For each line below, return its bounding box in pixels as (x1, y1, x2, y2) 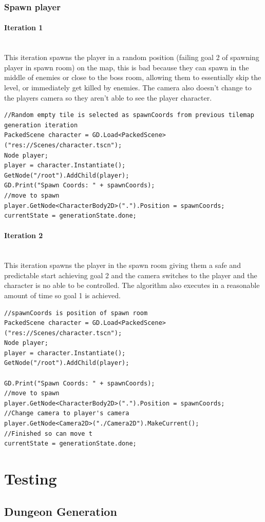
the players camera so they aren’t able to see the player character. (4, 92, 212, 103)
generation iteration (4, 121, 78, 129)
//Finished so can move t (4, 430, 92, 437)
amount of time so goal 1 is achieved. (4, 289, 121, 300)
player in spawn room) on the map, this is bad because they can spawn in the (4, 62, 249, 72)
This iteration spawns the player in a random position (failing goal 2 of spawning (4, 52, 259, 63)
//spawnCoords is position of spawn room (4, 309, 148, 317)
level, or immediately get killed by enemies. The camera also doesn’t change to (4, 82, 252, 93)
